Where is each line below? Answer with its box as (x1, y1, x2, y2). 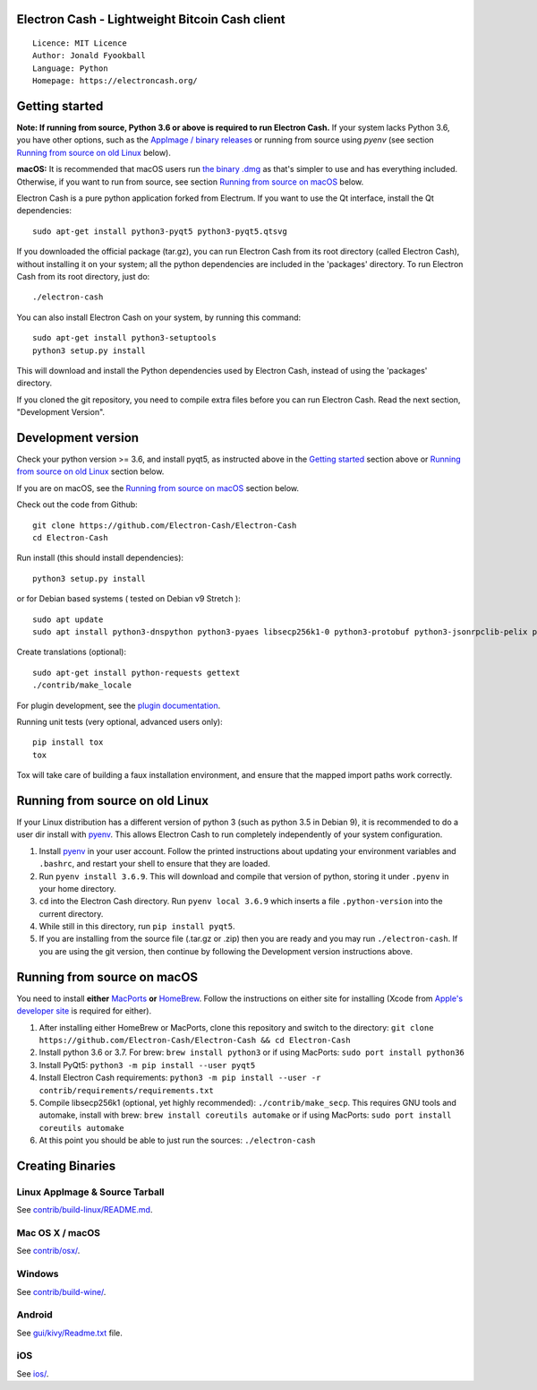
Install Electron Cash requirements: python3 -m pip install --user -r (38, 1072, 321, 1084)
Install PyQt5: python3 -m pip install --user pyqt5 (38, 1059, 256, 1070)
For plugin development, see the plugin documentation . (16, 700, 221, 711)
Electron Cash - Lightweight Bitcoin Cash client (16, 12, 286, 27)
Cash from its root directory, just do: (16, 272, 150, 281)
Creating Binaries (16, 1158, 116, 1173)
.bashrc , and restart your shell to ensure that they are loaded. (38, 859, 270, 869)
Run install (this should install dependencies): (16, 552, 183, 564)
